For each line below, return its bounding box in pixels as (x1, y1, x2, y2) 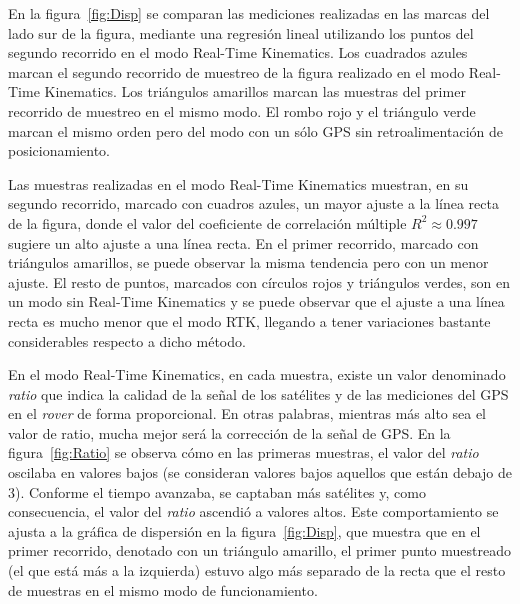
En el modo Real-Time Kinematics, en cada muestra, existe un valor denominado (8, 364, 506, 385)
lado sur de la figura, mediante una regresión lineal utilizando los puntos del (8, 22, 474, 43)
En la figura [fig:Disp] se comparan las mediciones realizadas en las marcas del (8, 3, 490, 23)
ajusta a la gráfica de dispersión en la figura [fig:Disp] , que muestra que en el (8, 520, 481, 541)
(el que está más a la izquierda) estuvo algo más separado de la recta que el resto (8, 560, 506, 581)
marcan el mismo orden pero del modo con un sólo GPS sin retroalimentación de (8, 120, 503, 141)
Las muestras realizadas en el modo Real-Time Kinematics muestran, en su (8, 173, 469, 194)
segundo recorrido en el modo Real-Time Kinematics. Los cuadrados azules (8, 42, 468, 63)
